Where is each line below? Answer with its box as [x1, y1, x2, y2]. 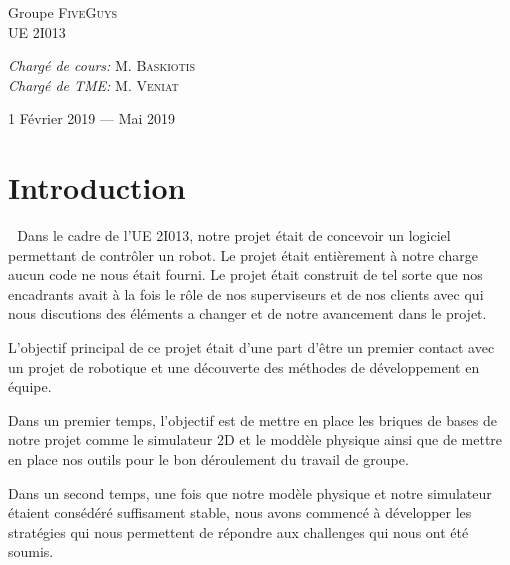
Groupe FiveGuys [8, 2, 117, 22]
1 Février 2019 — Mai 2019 [8, 108, 176, 129]
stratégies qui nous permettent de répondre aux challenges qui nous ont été [8, 521, 469, 542]
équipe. [8, 376, 52, 397]
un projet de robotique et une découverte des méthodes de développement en [8, 356, 480, 377]
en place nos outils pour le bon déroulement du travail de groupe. [8, 449, 409, 470]
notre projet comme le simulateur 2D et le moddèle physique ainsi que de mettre [8, 429, 503, 450]
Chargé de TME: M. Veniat [8, 74, 179, 95]
